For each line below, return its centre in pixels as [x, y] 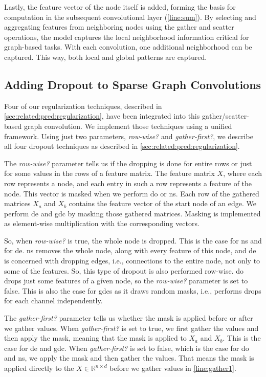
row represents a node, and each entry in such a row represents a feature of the [128, 183]
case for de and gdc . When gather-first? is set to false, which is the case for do [127, 348]
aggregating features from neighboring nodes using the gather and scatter [119, 27]
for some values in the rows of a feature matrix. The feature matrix [109, 173]
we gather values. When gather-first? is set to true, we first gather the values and [131, 328]
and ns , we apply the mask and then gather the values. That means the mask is [129, 358]
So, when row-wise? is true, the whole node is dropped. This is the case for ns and [133, 240]
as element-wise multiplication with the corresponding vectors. [102, 223]
